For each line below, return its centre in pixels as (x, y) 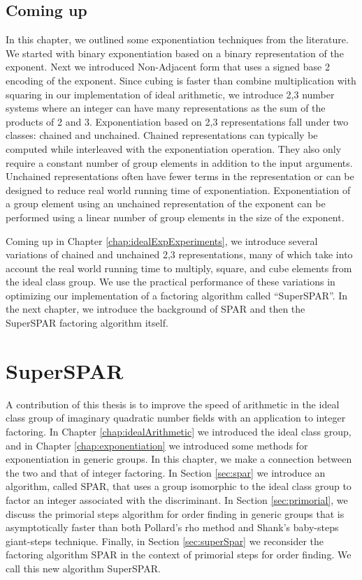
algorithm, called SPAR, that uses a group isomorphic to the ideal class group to (179, 486)
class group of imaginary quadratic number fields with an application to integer (176, 418)
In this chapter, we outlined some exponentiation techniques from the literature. (177, 39)
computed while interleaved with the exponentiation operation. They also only (174, 148)
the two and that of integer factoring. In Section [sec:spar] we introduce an (166, 472)
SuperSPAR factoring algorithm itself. (87, 323)
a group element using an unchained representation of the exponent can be (166, 203)
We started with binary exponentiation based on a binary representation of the (175, 53)
